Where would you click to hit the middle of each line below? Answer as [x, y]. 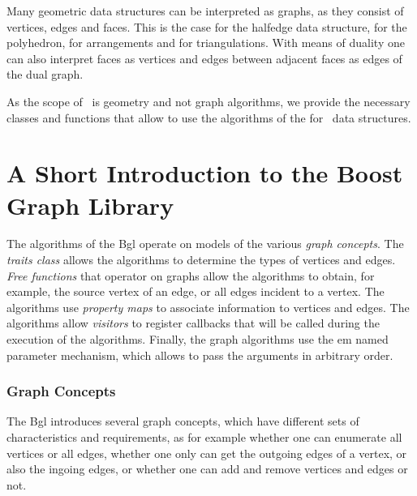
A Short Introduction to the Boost [205, 173]
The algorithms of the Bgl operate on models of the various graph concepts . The [205, 244]
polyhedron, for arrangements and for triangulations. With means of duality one [206, 43]
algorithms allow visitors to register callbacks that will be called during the [193, 323]
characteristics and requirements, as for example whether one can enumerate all [204, 437]
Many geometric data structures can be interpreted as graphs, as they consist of [205, 11]
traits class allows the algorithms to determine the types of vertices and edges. [201, 260]
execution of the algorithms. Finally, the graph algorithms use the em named [198, 339]
